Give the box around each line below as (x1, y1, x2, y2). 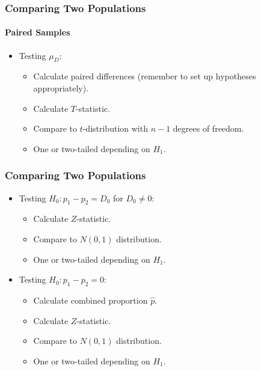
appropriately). (33, 82, 89, 94)
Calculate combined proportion (33, 294, 148, 306)
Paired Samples (5, 26, 70, 38)
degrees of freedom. (173, 122, 244, 135)
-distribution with (82, 122, 148, 135)
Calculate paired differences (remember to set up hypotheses (33, 70, 256, 82)
